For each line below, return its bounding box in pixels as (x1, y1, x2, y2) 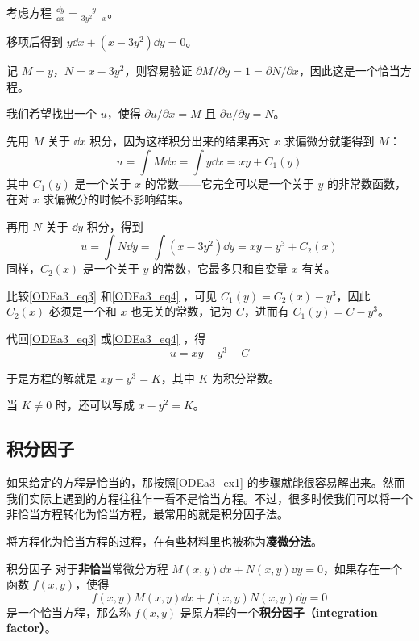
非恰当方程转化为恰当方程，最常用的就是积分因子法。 (6, 505, 288, 522)
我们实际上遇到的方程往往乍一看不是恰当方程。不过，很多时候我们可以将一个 (6, 489, 413, 506)
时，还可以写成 (55, 396, 135, 413)
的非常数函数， (326, 174, 406, 191)
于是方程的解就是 (6, 369, 97, 386)
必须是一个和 (48, 303, 117, 320)
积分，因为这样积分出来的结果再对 (89, 132, 271, 149)
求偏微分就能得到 (284, 132, 375, 149)
